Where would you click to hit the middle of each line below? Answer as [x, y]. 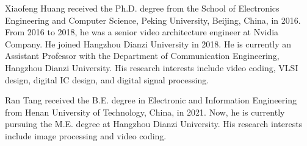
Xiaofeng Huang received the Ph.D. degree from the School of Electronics [142, 8]
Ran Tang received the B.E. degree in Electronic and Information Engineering [151, 100]
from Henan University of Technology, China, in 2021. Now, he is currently [145, 112]
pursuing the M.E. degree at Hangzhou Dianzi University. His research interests [154, 124]
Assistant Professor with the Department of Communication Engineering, [142, 56]
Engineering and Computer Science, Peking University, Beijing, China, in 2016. [153, 20]
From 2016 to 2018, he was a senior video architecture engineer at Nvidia [142, 32]
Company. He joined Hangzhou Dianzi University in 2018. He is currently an [148, 43]
